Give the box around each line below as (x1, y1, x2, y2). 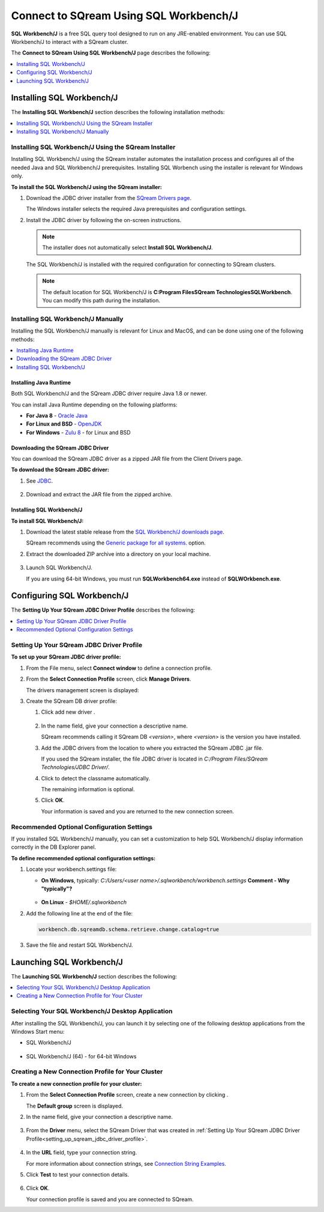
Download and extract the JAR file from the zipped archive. (26, 491, 173, 498)
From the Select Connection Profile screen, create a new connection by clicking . (26, 1091, 229, 1099)
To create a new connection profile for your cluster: (11, 1080, 142, 1087)
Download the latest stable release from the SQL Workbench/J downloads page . (26, 528, 225, 535)
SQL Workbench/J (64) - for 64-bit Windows (26, 1052, 137, 1060)
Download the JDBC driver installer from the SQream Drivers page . (26, 194, 192, 201)
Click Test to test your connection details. (26, 1171, 130, 1178)
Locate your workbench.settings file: (26, 866, 117, 873)
